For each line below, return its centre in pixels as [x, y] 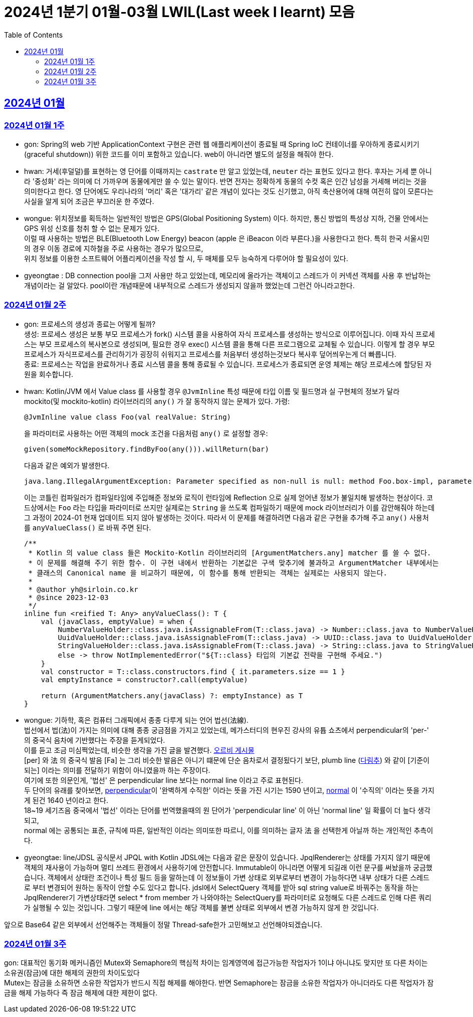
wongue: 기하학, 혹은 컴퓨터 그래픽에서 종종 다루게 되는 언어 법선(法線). [136, 720]
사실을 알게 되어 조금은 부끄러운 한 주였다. [89, 201]
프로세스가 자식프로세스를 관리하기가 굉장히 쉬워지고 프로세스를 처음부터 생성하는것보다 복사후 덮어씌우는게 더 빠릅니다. [210, 354]
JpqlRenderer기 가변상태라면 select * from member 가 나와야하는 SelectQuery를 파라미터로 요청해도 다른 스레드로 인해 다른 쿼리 [228, 897]
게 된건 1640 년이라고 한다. [66, 800]
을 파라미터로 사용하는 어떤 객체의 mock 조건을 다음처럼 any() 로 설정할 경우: [146, 433]
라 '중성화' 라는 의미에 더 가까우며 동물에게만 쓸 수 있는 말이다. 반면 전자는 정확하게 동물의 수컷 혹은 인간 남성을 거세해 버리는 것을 [225, 181]
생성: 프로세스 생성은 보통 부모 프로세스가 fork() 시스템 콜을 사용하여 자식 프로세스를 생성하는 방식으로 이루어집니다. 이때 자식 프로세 [229, 334]
